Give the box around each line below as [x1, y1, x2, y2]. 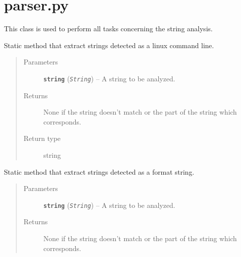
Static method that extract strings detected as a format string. [4, 166, 194, 177]
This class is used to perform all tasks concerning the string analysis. [4, 23, 213, 34]
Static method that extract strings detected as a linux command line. [4, 40, 214, 50]
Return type [23, 133, 61, 143]
